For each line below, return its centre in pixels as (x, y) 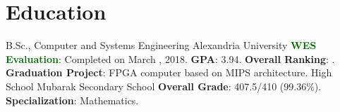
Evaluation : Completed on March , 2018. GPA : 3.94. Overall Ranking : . (170, 58)
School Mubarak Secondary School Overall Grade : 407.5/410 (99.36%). (164, 86)
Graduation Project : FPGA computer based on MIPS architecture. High (169, 72)
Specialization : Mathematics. (72, 100)
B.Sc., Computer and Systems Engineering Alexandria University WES (161, 45)
